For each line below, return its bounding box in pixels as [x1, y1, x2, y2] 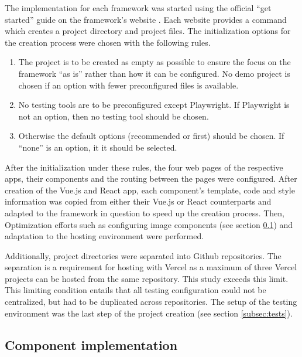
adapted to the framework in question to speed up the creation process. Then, [5, 206, 285, 219]
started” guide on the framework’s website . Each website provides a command [5, 13, 287, 25]
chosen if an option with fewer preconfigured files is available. [18, 79, 239, 91]
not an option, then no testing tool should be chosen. [18, 110, 209, 122]
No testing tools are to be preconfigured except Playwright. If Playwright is [18, 98, 290, 111]
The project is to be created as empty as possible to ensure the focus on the [18, 56, 291, 68]
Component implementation [5, 335, 178, 353]
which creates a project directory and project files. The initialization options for [5, 25, 291, 37]
